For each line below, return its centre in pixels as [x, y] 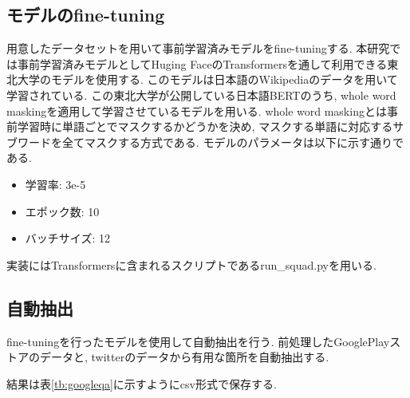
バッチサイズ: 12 [67, 238]
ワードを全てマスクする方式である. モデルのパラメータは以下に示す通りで [210, 142]
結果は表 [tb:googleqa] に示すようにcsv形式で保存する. [142, 383]
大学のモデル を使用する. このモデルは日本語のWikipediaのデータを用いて [207, 79]
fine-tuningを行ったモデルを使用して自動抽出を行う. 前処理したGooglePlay [198, 341]
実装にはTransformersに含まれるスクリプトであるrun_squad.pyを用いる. [191, 264]
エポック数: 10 [62, 211]
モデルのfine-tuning [86, 15]
